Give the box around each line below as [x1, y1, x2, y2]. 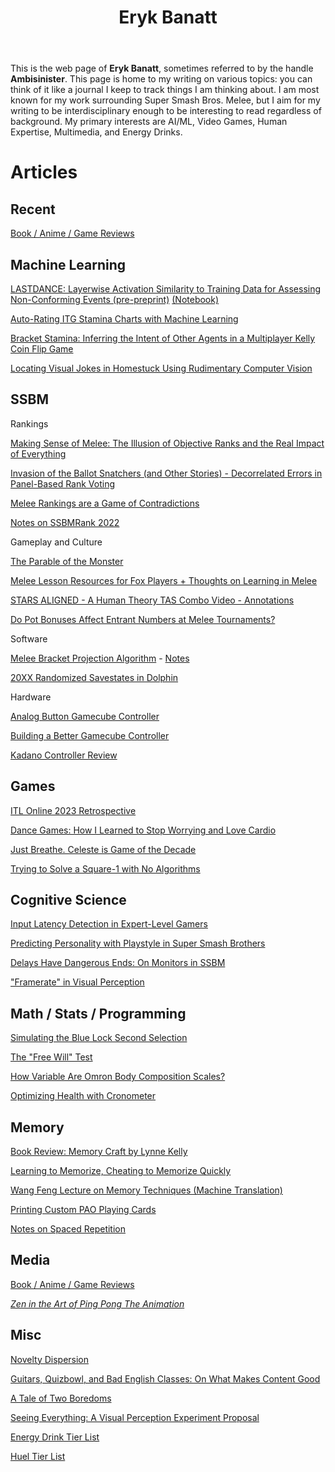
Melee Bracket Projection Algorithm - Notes [10, 652, 190, 664]
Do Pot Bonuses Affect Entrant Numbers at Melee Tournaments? [10, 613, 276, 625]
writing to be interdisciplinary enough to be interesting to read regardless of [10, 105, 322, 117]
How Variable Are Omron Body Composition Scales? [10, 1071, 226, 1083]
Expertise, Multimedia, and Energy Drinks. [10, 126, 183, 138]
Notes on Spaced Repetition [10, 1223, 127, 1235]
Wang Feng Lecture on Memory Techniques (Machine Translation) [10, 1184, 283, 1196]
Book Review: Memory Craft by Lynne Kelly [10, 1146, 188, 1158]
